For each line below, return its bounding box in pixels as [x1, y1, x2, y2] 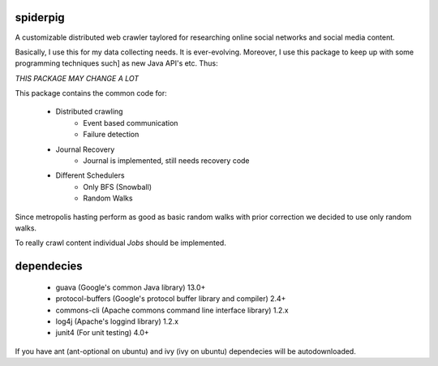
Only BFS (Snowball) [83, 182, 152, 192]
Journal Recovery [55, 144, 115, 154]
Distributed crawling [55, 106, 123, 117]
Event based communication [83, 118, 178, 127]
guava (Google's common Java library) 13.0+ [55, 282, 206, 292]
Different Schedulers [55, 170, 125, 180]
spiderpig [15, 11, 65, 24]
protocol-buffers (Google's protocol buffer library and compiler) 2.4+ [55, 294, 286, 304]
